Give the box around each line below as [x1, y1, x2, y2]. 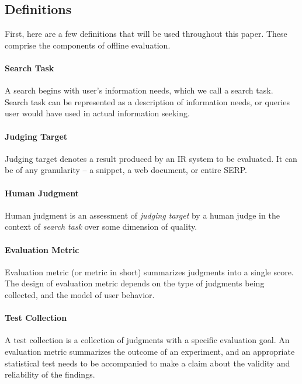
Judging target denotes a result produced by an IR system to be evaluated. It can [5, 152, 297, 164]
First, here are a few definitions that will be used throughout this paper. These [5, 27, 287, 40]
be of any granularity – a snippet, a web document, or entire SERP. [5, 164, 248, 176]
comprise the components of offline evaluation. [5, 39, 171, 51]
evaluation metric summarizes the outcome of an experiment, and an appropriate [5, 345, 295, 357]
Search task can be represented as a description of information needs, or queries [5, 95, 290, 108]
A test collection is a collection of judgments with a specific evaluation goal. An [5, 334, 290, 346]
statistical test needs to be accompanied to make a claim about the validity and [5, 357, 290, 369]
